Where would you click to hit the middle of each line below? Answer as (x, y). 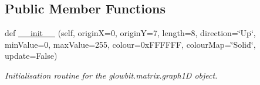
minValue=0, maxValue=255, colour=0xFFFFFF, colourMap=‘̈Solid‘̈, (130, 44)
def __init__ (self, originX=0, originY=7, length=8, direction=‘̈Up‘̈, (130, 33)
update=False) (31, 56)
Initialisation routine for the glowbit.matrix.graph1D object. (111, 75)
